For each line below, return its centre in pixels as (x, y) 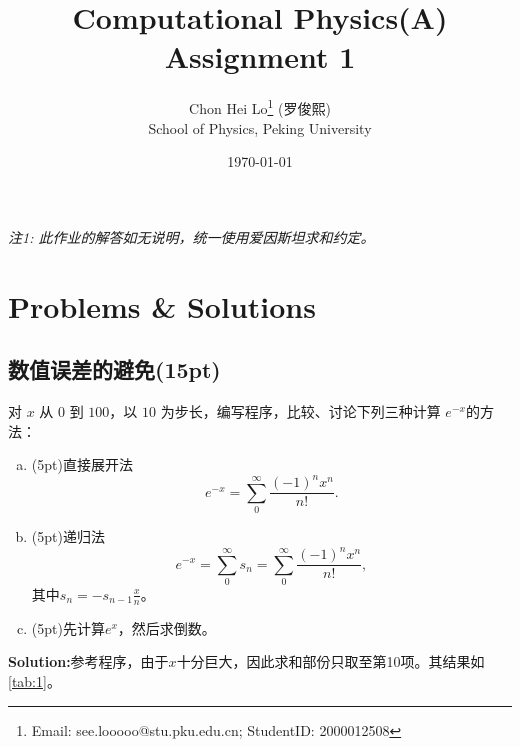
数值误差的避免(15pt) (114, 369)
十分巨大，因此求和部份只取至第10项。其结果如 (330, 661)
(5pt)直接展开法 (82, 464)
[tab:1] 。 (34, 680)
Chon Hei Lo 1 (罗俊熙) (260, 106)
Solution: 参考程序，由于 (88, 661)
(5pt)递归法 (68, 536)
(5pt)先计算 (68, 627)
